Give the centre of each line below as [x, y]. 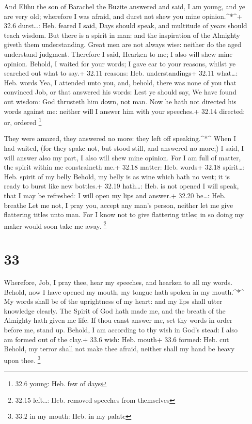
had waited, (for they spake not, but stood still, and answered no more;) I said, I [124, 148]
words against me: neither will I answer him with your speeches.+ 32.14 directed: [125, 111]
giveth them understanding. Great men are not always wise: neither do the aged [123, 44]
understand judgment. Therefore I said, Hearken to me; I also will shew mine [118, 54]
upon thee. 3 [22, 359]
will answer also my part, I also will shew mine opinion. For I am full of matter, [122, 157]
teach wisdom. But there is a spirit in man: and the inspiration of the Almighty [122, 35]
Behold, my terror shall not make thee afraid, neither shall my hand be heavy [119, 349]
